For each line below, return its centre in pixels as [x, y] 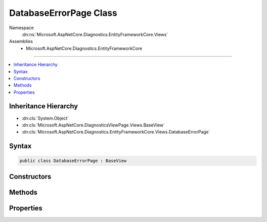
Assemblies [21, 42]
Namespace [22, 28]
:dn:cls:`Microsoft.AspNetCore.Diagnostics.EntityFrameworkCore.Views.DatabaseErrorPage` [116, 132]
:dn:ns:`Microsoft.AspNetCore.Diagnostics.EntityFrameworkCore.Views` [95, 34]
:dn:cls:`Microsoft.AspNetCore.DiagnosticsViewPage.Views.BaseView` [93, 125]
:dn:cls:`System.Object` [45, 118]
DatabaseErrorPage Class [63, 13]
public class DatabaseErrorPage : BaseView [73, 161]
